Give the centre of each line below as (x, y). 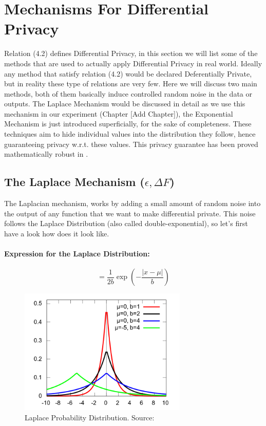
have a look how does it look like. (57, 233)
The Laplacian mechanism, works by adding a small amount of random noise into (132, 203)
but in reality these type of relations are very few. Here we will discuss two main (131, 84)
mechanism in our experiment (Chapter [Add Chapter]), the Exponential (119, 113)
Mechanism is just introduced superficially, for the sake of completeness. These (128, 124)
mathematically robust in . (46, 154)
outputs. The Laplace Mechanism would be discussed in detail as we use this (125, 104)
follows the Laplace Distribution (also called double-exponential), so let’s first (126, 223)
